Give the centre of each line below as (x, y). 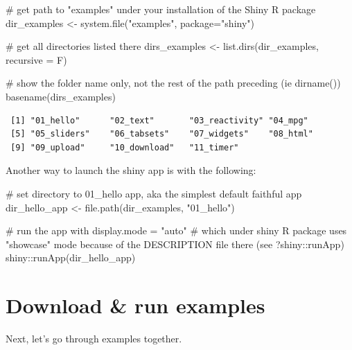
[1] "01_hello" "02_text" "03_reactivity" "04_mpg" (159, 120)
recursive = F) (36, 59)
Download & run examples (135, 305)
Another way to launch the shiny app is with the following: (131, 170)
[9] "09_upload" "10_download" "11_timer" (125, 147)
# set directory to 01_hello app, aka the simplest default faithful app (154, 193)
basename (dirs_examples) (61, 96)
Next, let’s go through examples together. (94, 339)
